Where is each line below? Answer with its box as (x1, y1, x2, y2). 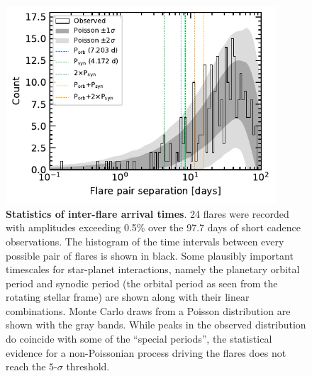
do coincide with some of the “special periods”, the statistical (6, 331, 272, 346)
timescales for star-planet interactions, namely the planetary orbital (6, 262, 300, 277)
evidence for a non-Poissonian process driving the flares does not (6, 345, 286, 360)
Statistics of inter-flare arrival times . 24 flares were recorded (6, 206, 289, 221)
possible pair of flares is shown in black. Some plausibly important (6, 248, 294, 262)
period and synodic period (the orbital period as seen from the (6, 275, 278, 290)
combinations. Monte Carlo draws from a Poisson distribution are (6, 303, 291, 318)
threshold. (66, 359, 110, 374)
